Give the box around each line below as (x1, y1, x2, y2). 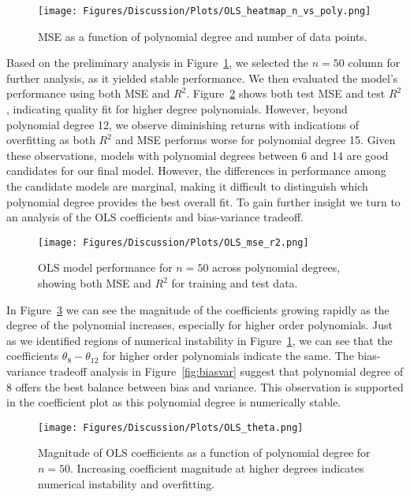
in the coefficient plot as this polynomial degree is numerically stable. (6, 394, 341, 410)
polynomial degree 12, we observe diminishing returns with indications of (6, 116, 359, 132)
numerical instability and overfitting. (38, 475, 215, 491)
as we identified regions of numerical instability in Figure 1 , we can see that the (6, 332, 393, 348)
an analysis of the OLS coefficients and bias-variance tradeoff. (6, 209, 304, 225)
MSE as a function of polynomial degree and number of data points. (38, 28, 367, 44)
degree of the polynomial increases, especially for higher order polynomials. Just (6, 317, 393, 333)
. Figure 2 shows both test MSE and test (186, 85, 386, 102)
